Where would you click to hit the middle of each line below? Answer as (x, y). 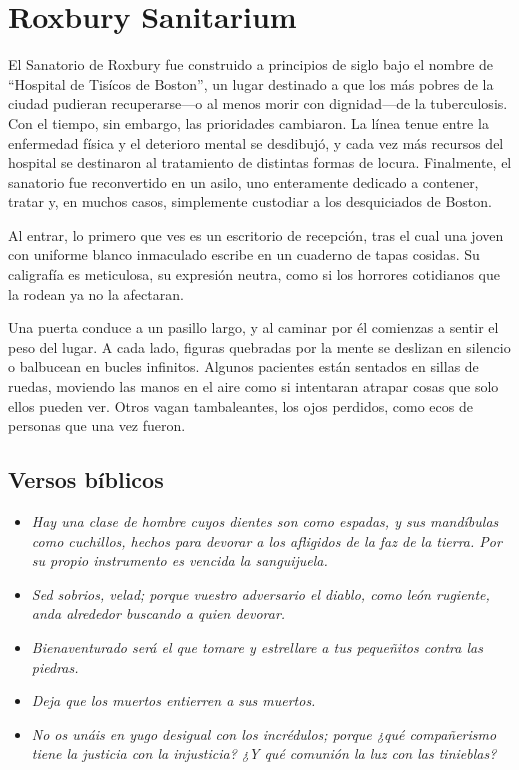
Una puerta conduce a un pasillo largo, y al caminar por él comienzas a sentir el (253, 327)
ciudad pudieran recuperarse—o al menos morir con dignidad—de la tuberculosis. (258, 103)
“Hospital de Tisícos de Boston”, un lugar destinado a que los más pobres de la (251, 83)
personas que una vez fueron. (97, 425)
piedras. (55, 666)
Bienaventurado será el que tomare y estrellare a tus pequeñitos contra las (257, 646)
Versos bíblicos (86, 479)
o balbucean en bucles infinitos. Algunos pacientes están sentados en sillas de (243, 366)
